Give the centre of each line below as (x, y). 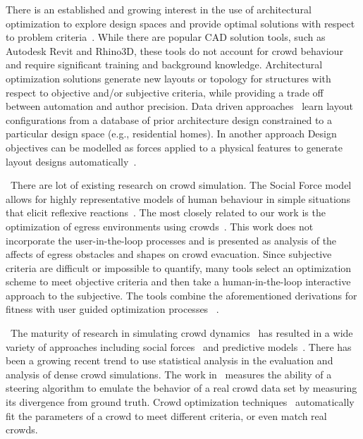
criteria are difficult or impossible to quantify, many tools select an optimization (179, 267)
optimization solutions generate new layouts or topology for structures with (168, 78)
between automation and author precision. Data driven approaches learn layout (179, 106)
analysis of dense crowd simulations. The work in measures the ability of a (169, 374)
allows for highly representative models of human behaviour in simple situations (178, 198)
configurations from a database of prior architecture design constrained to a (169, 119)
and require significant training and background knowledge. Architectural (164, 64)
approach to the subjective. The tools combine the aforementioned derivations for (181, 295)
